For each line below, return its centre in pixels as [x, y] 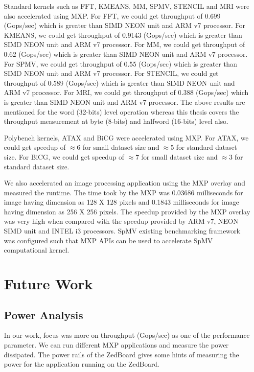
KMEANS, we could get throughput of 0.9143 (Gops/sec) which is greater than [123, 35]
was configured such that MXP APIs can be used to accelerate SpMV [108, 240]
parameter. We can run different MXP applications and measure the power [116, 345]
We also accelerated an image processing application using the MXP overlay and [125, 183]
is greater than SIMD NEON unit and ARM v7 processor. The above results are [125, 102]
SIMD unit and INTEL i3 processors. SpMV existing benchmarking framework [122, 231]
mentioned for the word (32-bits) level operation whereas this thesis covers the [122, 111]
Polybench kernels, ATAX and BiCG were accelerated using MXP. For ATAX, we [126, 137]
